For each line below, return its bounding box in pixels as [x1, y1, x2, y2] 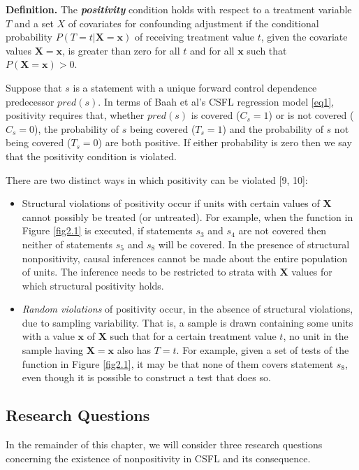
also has [117, 343, 152, 357]
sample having [22, 343, 83, 357]
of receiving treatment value [134, 29, 255, 44]
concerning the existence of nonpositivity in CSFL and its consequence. [6, 450, 311, 465]
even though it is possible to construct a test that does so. [22, 370, 271, 385]
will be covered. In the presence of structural [158, 236, 350, 251]
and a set [14, 15, 54, 30]
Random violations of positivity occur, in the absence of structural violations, [22, 301, 353, 316]
